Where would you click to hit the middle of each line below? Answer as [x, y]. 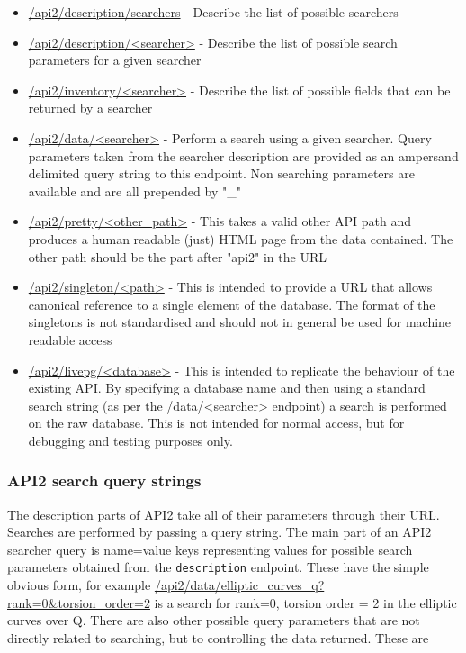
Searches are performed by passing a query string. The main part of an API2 [220, 532]
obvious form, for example [79, 585]
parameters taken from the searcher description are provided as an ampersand [243, 155]
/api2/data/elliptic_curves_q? [239, 585]
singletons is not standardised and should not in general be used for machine [240, 322]
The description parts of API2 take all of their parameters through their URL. [224, 514]
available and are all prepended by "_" [134, 190]
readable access [70, 339]
